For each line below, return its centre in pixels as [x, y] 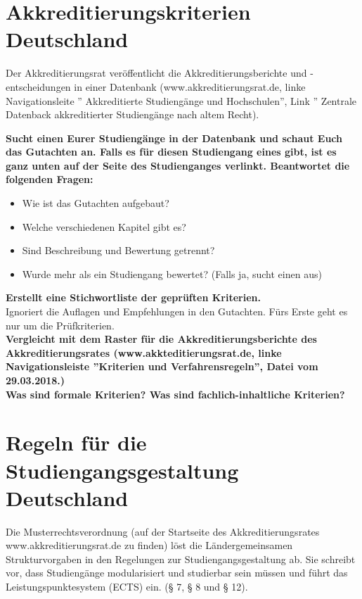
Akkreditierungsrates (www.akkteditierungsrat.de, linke [144, 352]
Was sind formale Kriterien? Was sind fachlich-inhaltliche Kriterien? [175, 394]
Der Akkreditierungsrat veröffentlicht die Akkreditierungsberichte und [156, 73]
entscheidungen [38, 86]
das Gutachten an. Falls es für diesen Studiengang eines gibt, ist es [171, 152]
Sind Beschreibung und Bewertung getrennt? [118, 250]
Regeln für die [76, 442]
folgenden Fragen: [50, 179]
